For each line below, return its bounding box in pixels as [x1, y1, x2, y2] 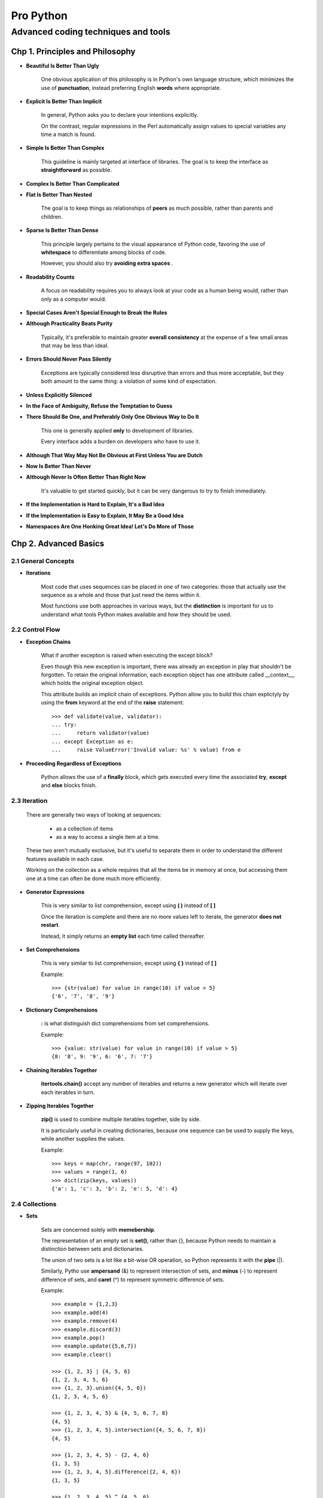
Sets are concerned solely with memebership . [41, 1226, 156, 1233]
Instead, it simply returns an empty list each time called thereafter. [41, 932, 206, 940]
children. [41, 213, 63, 220]
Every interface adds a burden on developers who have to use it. [41, 438, 200, 445]
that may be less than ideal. [41, 342, 109, 349]
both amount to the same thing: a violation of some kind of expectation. [41, 377, 217, 385]
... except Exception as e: [51, 738, 134, 745]
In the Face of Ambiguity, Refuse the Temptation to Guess [26, 402, 173, 410]
